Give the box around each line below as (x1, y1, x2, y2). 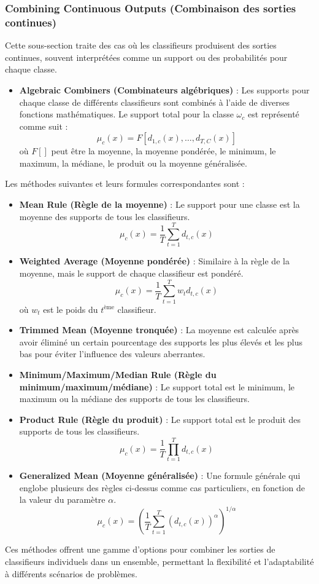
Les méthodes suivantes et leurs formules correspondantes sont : (5, 177, 245, 190)
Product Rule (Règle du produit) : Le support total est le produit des (19, 412, 301, 425)
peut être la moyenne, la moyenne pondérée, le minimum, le (51, 144, 276, 157)
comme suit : (19, 119, 68, 132)
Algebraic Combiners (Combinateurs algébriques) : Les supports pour (19, 83, 310, 96)
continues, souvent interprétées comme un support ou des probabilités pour (5, 50, 288, 63)
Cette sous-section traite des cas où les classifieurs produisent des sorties (5, 39, 277, 52)
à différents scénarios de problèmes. (5, 567, 137, 580)
